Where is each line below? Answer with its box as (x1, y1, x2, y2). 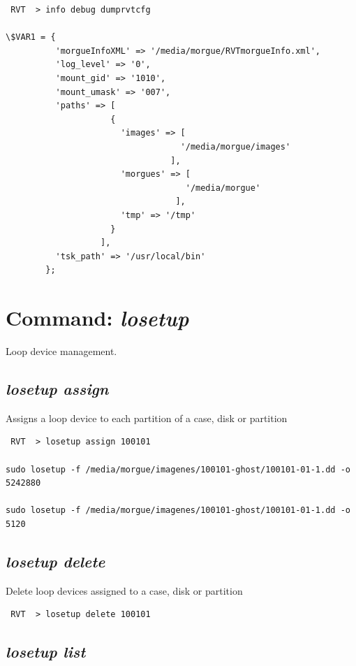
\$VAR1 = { (6, 32, 56, 43)
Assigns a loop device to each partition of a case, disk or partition (6, 410, 288, 425)
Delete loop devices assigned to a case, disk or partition (6, 583, 243, 598)
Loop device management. (6, 344, 117, 358)
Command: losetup (6, 303, 189, 333)
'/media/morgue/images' (180, 141, 291, 152)
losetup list (6, 641, 86, 663)
